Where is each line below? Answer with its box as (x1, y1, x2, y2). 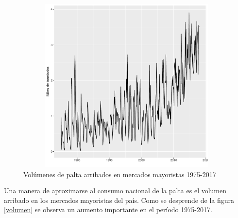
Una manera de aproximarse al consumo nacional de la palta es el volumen (4, 185, 227, 196)
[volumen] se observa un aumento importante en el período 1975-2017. (4, 204, 212, 215)
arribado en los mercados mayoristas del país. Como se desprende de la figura (4, 195, 235, 205)
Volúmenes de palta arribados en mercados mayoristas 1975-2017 (23, 169, 216, 179)
